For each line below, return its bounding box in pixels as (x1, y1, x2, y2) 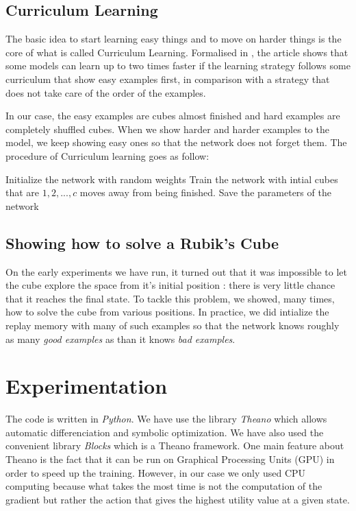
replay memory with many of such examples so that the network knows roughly (5, 318, 340, 332)
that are (5, 185, 40, 200)
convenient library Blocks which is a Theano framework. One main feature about (5, 438, 344, 453)
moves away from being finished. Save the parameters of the (79, 185, 331, 200)
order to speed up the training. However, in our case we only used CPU (5, 465, 306, 479)
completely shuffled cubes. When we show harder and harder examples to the (5, 121, 329, 136)
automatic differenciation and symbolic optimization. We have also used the (5, 425, 324, 439)
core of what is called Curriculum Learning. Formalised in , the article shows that (5, 45, 348, 59)
